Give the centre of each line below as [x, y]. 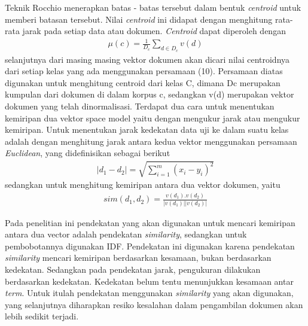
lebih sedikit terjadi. [42, 316]
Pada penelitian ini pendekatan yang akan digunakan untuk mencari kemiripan [150, 222]
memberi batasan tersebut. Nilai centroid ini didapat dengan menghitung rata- [149, 19]
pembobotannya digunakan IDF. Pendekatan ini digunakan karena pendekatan [150, 246]
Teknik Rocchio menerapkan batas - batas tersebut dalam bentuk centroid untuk [153, 7]
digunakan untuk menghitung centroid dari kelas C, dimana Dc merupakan [143, 82]
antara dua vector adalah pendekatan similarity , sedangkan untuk [126, 234]
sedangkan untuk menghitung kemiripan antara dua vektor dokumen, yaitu [143, 185]
